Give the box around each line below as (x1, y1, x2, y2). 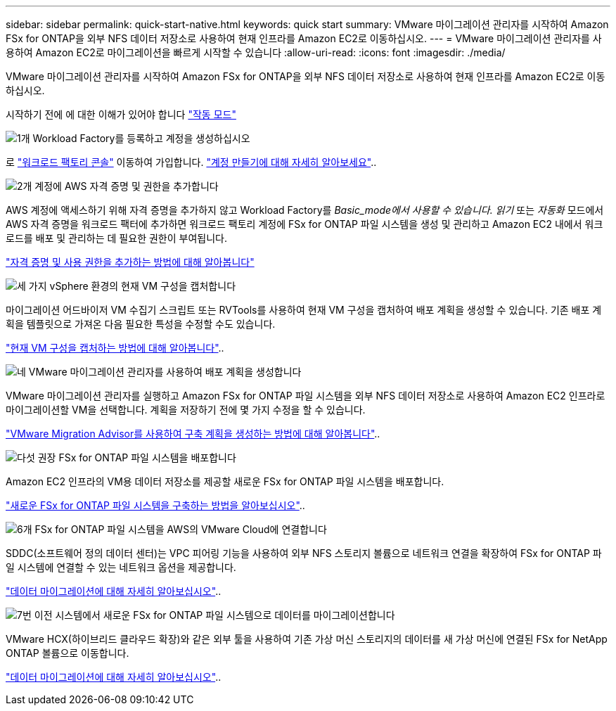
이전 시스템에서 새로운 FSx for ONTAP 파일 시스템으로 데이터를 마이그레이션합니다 (34, 609, 395, 621)
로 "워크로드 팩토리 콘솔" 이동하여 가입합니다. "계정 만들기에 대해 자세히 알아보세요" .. (6, 156, 377, 168)
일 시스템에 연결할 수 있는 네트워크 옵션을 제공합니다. (6, 561, 236, 573)
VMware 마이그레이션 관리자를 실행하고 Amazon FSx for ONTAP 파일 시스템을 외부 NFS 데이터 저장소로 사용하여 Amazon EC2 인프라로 (6, 390, 605, 402)
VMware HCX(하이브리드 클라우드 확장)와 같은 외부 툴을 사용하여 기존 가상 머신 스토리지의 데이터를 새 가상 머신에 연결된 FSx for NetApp (6, 633, 608, 645)
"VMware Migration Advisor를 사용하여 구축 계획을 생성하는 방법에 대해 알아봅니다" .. (6, 428, 380, 440)
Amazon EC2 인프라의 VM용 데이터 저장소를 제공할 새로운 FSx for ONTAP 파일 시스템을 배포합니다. (6, 475, 444, 487)
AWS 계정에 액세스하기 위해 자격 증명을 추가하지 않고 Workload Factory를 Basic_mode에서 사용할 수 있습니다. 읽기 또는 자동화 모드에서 (6, 204, 604, 216)
